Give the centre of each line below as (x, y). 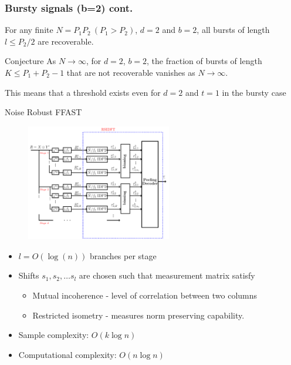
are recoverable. (66, 41)
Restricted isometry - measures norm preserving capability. (138, 315)
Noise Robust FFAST (43, 112)
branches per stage (123, 255)
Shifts (29, 275)
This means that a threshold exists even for (83, 92)
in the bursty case (254, 92)
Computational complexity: (67, 354)
